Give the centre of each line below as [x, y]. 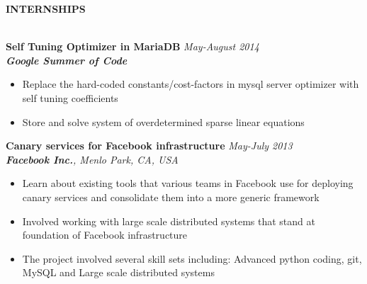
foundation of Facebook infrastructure [105, 235]
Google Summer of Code [67, 60]
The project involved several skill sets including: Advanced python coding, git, [192, 258]
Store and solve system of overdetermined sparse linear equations [163, 121]
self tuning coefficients [70, 97]
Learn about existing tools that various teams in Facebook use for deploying [188, 183]
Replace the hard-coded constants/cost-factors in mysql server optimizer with [191, 84]
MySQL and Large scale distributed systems [118, 272]
